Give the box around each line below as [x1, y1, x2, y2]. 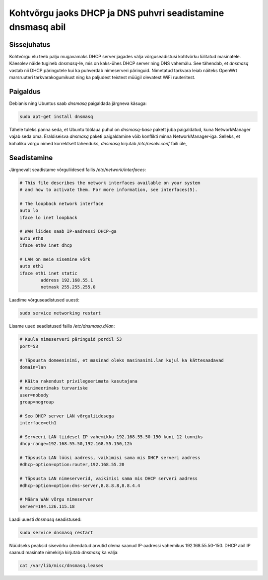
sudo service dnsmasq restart [19, 530, 93, 535]
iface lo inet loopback [19, 214, 78, 220]
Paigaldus [9, 87, 41, 96]
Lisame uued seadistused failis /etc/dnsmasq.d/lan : [9, 323, 115, 329]
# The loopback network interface [19, 200, 104, 206]
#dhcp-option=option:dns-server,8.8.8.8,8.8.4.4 [19, 483, 140, 488]
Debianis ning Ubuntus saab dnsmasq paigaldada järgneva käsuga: [9, 100, 147, 106]
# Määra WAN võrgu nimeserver [19, 496, 93, 502]
